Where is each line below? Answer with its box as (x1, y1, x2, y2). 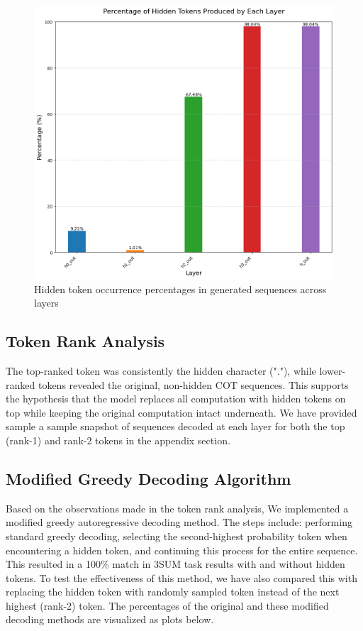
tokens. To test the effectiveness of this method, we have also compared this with (6, 570, 357, 585)
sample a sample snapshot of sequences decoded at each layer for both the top (6, 419, 345, 434)
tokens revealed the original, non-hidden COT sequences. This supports (38, 377, 349, 392)
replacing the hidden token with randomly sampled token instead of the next (6, 584, 340, 599)
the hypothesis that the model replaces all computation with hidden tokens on (6, 391, 346, 406)
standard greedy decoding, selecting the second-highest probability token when (6, 528, 347, 543)
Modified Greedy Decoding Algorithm (6, 467, 291, 489)
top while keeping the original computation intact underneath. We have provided (6, 405, 357, 419)
